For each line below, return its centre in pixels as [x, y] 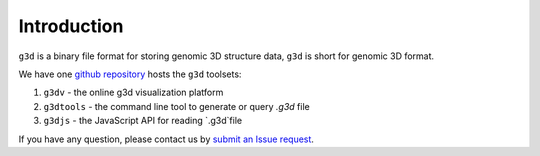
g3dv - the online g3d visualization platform [133, 92]
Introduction [71, 26]
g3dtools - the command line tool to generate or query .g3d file [176, 106]
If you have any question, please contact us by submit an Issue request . [166, 139]
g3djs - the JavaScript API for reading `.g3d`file [143, 121]
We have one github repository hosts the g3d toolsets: [130, 74]
